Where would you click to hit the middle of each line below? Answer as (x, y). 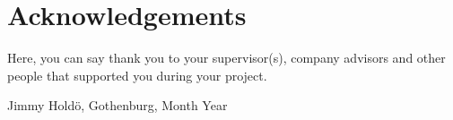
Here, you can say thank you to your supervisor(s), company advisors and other (226, 58)
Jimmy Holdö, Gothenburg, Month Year (118, 105)
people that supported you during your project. (137, 75)
